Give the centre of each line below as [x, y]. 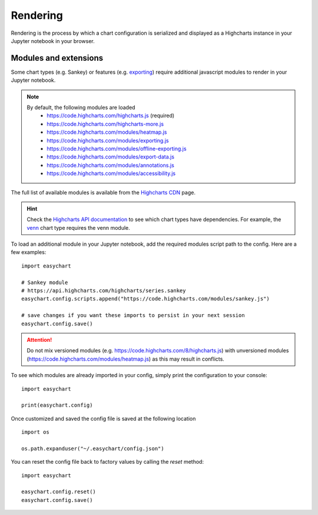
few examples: [29, 252]
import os [35, 432]
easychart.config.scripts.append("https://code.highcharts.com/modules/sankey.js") [146, 299]
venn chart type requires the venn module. [79, 227]
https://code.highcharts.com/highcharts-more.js [105, 124]
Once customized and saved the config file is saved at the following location [103, 418]
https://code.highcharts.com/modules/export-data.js [111, 157]
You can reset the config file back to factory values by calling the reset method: [107, 462]
